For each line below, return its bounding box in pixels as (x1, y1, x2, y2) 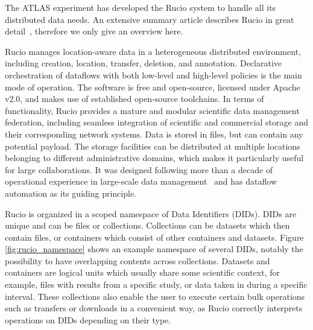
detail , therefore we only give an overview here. (5, 25, 183, 37)
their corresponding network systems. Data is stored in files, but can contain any (5, 127, 303, 140)
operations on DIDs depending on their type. (5, 313, 171, 326)
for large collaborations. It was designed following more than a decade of (5, 163, 273, 176)
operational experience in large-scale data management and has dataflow (5, 175, 277, 188)
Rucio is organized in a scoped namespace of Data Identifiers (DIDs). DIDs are (5, 207, 297, 220)
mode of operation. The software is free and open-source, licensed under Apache (5, 80, 300, 93)
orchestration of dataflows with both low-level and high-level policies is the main (5, 68, 302, 81)
